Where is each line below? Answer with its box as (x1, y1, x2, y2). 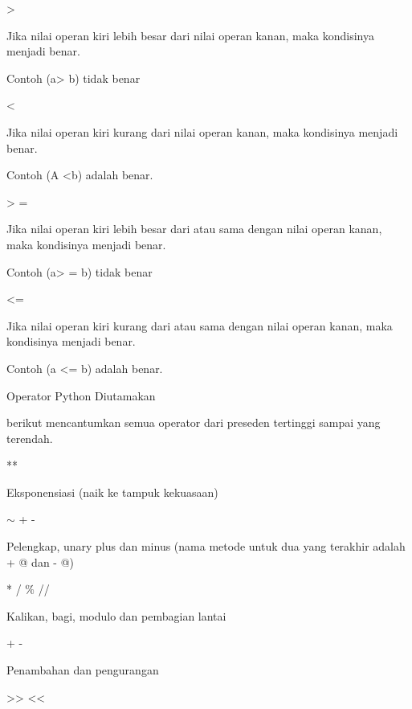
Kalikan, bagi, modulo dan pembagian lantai (6, 607, 226, 624)
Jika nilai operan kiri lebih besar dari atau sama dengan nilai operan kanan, (6, 220, 382, 237)
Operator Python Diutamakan (6, 387, 156, 404)
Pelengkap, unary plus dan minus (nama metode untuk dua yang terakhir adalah (6, 538, 406, 555)
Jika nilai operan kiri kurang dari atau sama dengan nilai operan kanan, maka (6, 317, 393, 334)
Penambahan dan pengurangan (6, 662, 159, 678)
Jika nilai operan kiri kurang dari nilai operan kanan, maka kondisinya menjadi (6, 123, 398, 140)
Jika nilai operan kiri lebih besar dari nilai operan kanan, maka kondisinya (6, 27, 374, 43)
